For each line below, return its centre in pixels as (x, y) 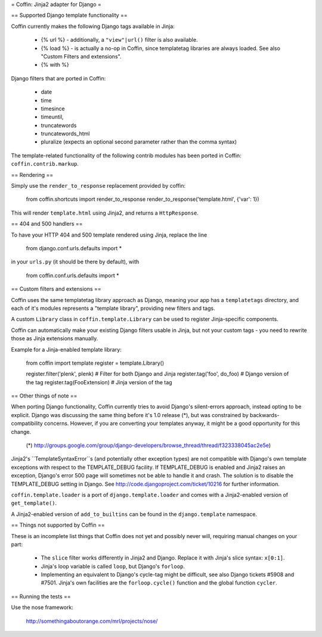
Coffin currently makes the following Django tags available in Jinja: (93, 26)
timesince (53, 108)
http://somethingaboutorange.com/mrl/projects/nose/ (92, 621)
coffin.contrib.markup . (45, 164)
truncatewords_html (65, 133)
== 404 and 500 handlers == (47, 224)
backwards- (264, 415)
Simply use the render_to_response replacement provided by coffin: (98, 186)
